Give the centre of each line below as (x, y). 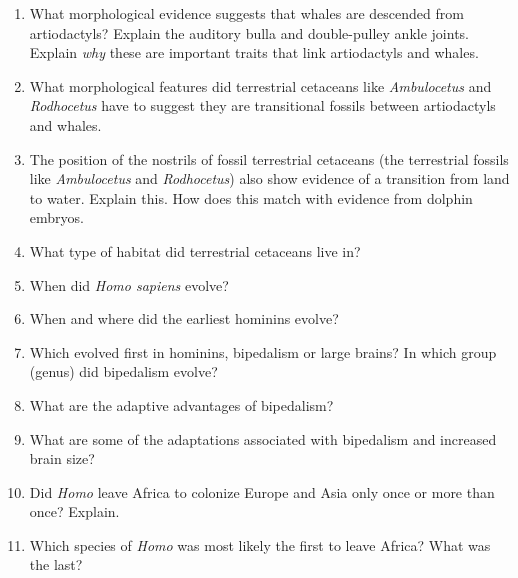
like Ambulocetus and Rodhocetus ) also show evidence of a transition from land (269, 178)
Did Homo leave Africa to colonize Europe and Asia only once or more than (262, 491)
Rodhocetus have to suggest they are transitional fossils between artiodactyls (262, 105)
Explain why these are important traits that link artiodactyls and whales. (254, 52)
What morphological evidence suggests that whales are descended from (246, 13)
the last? (56, 564)
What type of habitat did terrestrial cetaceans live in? (195, 250)
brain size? (62, 458)
